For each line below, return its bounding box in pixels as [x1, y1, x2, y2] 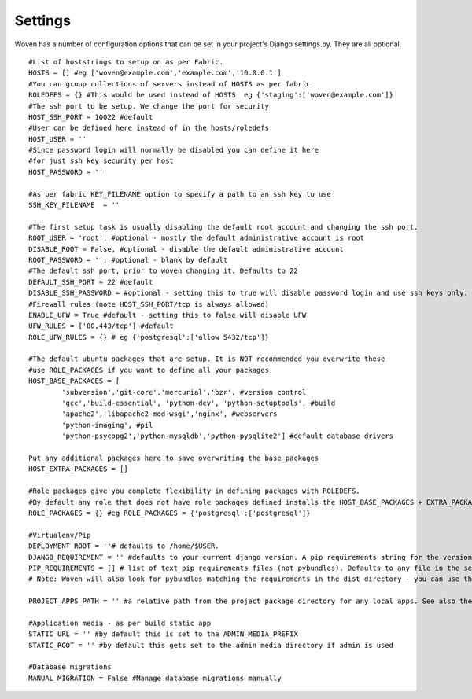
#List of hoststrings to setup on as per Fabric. [28, 57, 224, 66]
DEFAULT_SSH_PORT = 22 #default [28, 278, 153, 286]
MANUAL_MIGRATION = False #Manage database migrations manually [28, 673, 282, 682]
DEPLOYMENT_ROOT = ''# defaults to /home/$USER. [28, 542, 219, 550]
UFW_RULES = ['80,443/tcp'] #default [28, 322, 175, 330]
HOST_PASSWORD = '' [28, 167, 104, 176]
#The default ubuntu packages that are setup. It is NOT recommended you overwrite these [28, 355, 385, 363]
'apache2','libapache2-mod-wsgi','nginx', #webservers [61, 410, 278, 418]
